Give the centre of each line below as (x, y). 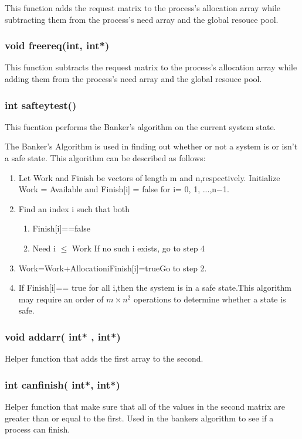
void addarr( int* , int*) (63, 336)
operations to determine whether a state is (210, 299)
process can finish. (38, 429)
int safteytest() (41, 105)
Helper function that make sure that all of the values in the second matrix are (145, 406)
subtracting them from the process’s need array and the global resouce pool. (142, 19)
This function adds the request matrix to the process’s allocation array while (143, 8)
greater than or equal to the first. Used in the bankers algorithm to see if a (139, 418)
